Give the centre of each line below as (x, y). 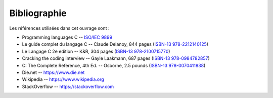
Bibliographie (38, 13)
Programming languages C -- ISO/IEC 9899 (67, 37)
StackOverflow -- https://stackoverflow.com (68, 86)
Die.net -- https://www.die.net (53, 72)
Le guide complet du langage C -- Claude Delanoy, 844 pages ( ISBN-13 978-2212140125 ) (115, 44)
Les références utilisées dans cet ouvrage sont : (59, 28)
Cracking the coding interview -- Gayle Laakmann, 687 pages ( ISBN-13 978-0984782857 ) (116, 58)
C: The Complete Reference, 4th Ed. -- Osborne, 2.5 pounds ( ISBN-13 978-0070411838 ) (114, 65)
